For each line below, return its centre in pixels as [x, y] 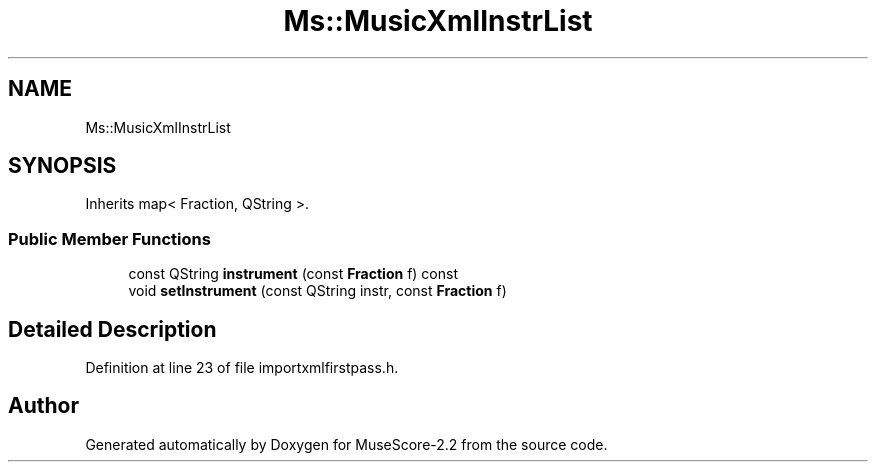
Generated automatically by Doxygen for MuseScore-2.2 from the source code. [346, 444]
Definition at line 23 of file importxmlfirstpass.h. [242, 368]
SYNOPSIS [62, 166]
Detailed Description [112, 329]
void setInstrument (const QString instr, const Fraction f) [317, 291]
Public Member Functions [109, 238]
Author [43, 406]
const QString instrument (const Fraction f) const [293, 274]
